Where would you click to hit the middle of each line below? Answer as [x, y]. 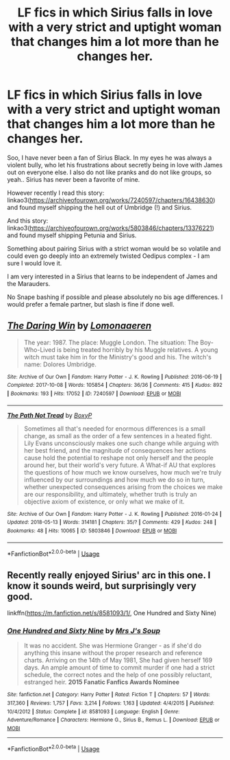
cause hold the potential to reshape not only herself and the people [119, 458]
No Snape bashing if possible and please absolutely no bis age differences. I [115, 297]
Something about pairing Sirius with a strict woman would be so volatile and [114, 248]
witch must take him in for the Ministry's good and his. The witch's [118, 357]
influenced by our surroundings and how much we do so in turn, [114, 479]
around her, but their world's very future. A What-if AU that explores [120, 465]
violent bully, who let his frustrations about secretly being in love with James [115, 165]
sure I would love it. [35, 263]
